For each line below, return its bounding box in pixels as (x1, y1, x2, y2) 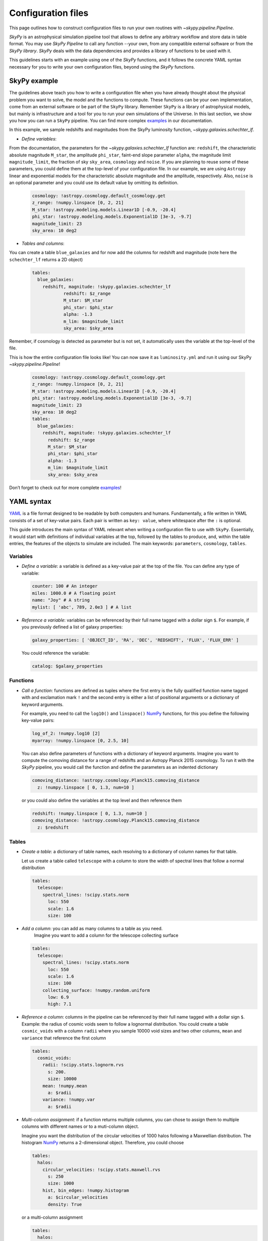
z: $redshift (37, 825, 69, 830)
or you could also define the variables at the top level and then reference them (21, 797, 182, 803)
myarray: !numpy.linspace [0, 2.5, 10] (32, 738, 129, 743)
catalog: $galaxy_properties (32, 663, 103, 669)
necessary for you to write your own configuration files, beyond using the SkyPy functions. (9, 64, 196, 69)
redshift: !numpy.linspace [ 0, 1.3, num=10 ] (32, 811, 147, 816)
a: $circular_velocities (48, 1194, 109, 1200)
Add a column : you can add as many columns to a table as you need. (21, 925, 163, 931)
